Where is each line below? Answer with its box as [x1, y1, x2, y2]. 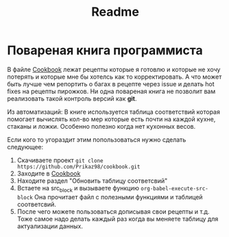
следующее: [7, 142, 44, 151]
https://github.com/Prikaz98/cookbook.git [16, 163, 141, 170]
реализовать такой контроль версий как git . [7, 94, 137, 103]
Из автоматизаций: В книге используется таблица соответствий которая [7, 108, 221, 116]
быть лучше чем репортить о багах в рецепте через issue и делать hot [7, 79, 215, 88]
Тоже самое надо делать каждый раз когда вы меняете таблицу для [16, 214, 219, 223]
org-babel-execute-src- [140, 185, 209, 192]
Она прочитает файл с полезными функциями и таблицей [34, 192, 204, 201]
